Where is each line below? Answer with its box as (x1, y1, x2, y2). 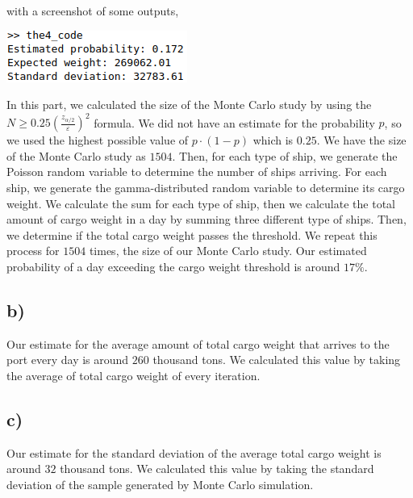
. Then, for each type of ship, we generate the (172, 147, 398, 164)
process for (6, 242, 60, 259)
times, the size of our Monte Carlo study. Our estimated (89, 242, 367, 259)
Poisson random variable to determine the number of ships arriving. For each (6, 163, 387, 180)
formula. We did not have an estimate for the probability (94, 114, 375, 131)
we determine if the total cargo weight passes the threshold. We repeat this (6, 226, 378, 243)
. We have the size (316, 132, 407, 149)
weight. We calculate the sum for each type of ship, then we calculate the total (6, 195, 395, 211)
